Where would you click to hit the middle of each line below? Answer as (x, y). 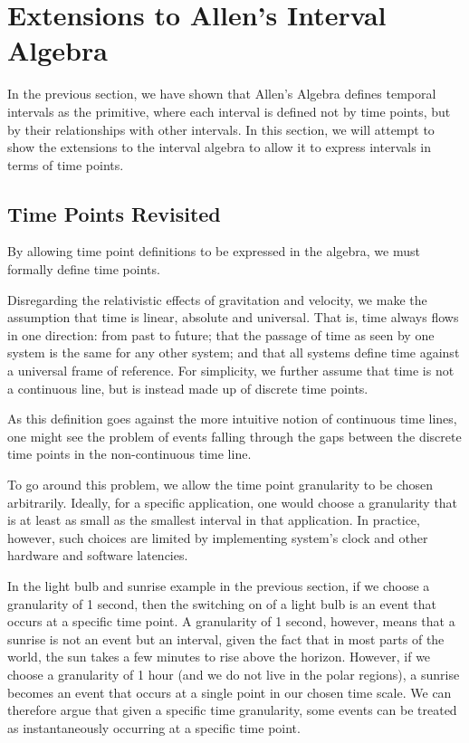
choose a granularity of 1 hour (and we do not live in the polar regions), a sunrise (234, 674)
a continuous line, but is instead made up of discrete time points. (188, 388)
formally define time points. (84, 269)
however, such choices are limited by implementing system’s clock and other (218, 537)
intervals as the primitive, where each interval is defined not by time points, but (229, 111)
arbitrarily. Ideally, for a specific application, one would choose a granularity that (233, 502)
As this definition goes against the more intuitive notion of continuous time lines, (232, 419)
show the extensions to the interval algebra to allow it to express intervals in (220, 147)
